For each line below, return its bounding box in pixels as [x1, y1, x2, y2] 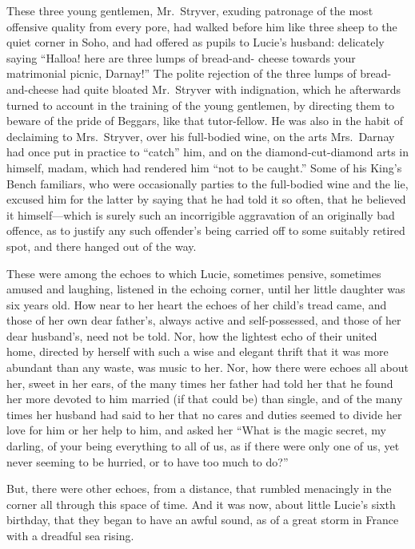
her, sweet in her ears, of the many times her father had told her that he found [6, 374, 393, 391]
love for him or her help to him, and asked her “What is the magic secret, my [6, 422, 386, 438]
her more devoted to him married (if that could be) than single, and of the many [6, 390, 403, 407]
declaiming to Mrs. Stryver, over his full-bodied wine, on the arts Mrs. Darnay [6, 127, 395, 144]
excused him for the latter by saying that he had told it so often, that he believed [6, 191, 406, 208]
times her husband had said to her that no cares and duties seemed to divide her [6, 406, 402, 422]
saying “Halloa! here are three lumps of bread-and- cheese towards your [6, 49, 356, 66]
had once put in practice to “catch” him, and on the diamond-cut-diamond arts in [6, 143, 409, 160]
